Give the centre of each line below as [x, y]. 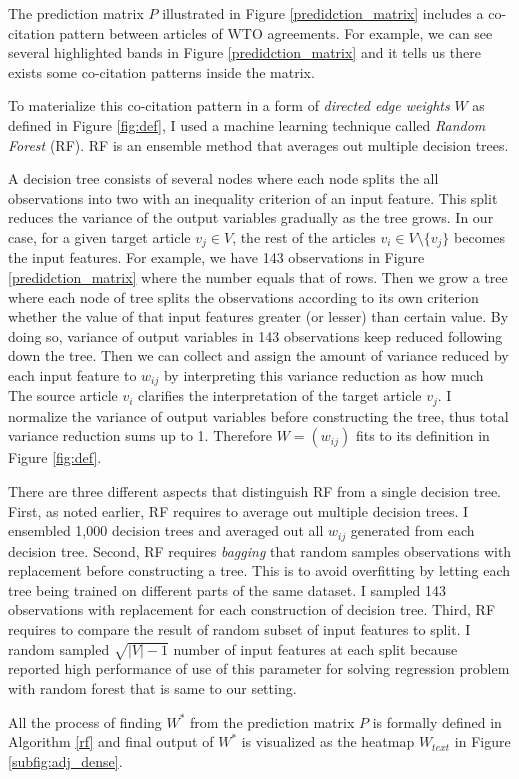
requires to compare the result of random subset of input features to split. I [239, 629]
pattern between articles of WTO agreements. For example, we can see [276, 32]
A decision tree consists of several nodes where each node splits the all [223, 178]
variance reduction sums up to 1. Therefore [140, 435]
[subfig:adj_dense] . [65, 760]
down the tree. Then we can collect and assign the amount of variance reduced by [258, 355]
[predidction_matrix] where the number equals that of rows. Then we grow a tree [258, 276]
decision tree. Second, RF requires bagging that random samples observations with [260, 550]
